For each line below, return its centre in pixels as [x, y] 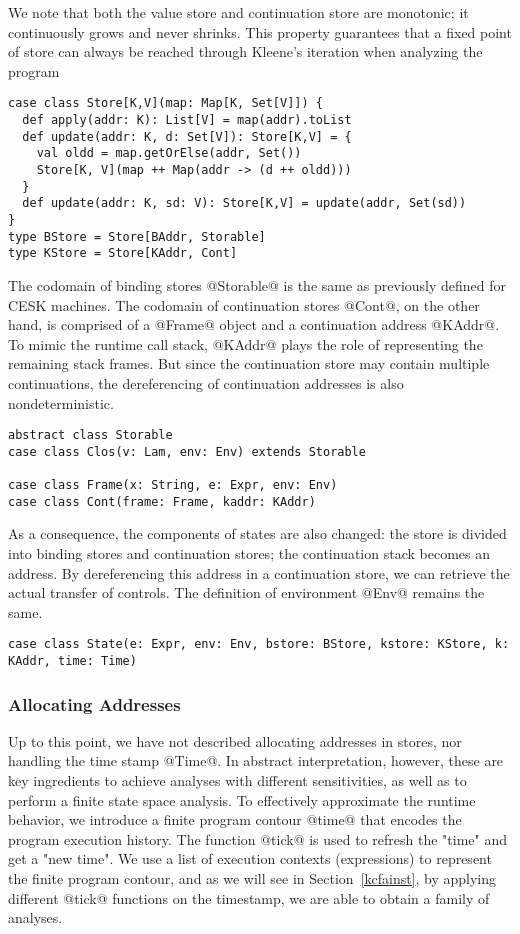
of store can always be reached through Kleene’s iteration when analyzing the [245, 51]
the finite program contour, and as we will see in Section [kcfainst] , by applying [252, 878]
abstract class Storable [90, 435]
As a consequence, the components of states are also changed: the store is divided [257, 533]
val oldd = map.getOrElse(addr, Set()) [169, 153]
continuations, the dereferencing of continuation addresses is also [206, 382]
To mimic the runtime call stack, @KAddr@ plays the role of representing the [245, 343]
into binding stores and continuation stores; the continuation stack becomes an [249, 552]
